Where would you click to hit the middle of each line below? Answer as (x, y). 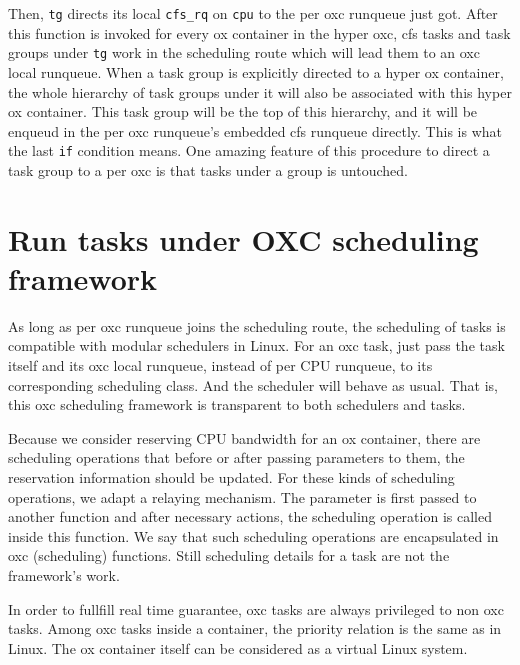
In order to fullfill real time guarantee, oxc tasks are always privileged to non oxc (256, 608)
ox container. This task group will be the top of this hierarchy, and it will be (243, 111)
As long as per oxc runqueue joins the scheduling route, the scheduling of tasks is (257, 325)
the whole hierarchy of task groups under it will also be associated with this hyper (260, 91)
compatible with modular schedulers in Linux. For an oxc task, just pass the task (256, 345)
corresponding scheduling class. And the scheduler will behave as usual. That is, (253, 384)
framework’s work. (64, 574)
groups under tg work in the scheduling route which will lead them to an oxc (244, 52)
